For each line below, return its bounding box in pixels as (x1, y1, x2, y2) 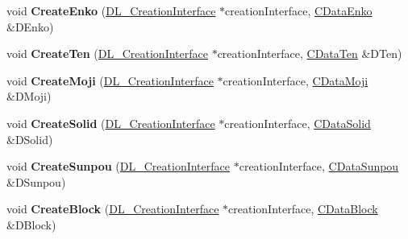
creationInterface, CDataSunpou (239, 158, 399, 175)
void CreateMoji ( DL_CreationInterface (6, 72, 214, 89)
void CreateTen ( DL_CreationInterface (6, 45, 208, 62)
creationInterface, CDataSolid (224, 114, 371, 131)
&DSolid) (6, 130, 53, 147)
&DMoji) (6, 88, 52, 105)
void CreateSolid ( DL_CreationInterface (6, 114, 215, 131)
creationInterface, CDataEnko (225, 2, 373, 19)
